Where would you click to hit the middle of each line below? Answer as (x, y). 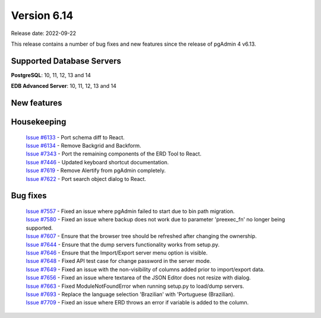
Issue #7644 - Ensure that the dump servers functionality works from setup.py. (123, 244)
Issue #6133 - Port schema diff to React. (75, 137)
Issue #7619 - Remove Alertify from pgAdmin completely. (96, 171)
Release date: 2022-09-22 (44, 33)
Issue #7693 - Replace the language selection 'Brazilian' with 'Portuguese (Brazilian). (130, 294)
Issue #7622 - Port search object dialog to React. (86, 179)
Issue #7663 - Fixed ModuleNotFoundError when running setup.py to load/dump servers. (135, 286)
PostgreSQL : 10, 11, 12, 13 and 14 (51, 75)
